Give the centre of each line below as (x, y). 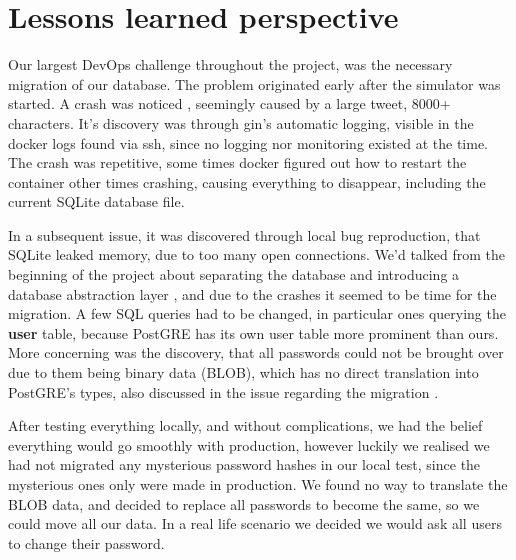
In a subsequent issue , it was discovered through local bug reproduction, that (244, 234)
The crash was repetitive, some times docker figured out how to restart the (237, 162)
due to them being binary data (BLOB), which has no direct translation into (243, 372)
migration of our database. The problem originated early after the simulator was (254, 83)
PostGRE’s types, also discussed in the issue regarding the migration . (223, 391)
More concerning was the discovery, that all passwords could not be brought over (256, 352)
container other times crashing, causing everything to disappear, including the (247, 181)
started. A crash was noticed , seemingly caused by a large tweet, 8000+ (229, 103)
